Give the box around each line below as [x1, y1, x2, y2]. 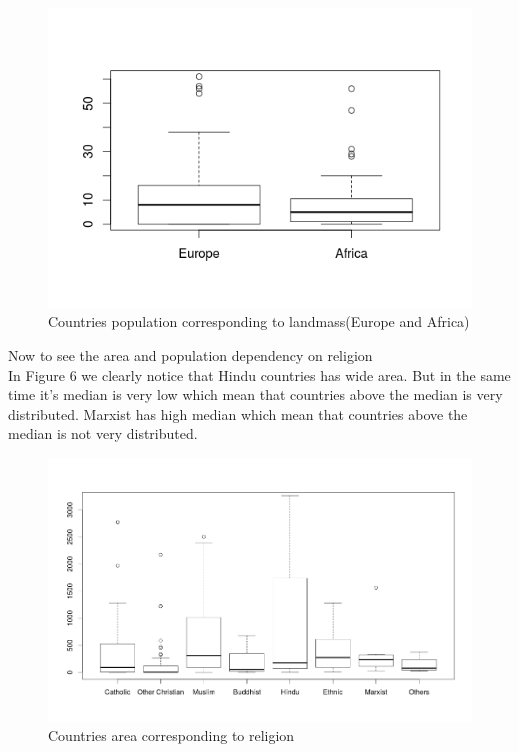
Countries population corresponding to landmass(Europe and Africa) [48, 311, 470, 332]
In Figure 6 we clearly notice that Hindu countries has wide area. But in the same [8, 364, 511, 385]
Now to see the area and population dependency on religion [8, 345, 373, 366]
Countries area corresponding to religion [48, 725, 295, 746]
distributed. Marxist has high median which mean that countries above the [8, 403, 468, 424]
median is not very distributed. [8, 423, 198, 444]
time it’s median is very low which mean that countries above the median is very [8, 384, 503, 405]
